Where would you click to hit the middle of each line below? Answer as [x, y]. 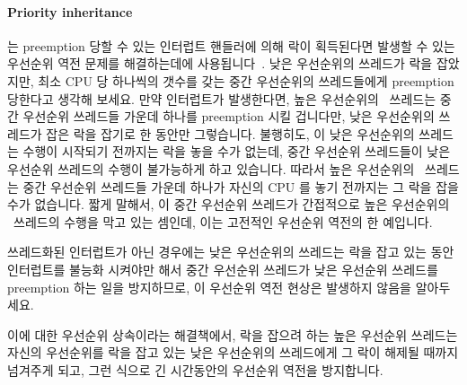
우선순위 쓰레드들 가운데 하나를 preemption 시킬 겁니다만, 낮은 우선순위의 [229, 116]
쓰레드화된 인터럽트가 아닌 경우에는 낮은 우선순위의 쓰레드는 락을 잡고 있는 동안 [231, 252]
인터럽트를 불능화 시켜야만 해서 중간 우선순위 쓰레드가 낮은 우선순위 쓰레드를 [223, 269]
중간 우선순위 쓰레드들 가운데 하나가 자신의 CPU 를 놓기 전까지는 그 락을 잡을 [241, 186]
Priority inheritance [70, 11]
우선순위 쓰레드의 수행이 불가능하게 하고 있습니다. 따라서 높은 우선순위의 [211, 168]
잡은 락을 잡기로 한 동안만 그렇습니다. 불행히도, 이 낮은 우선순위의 [230, 133]
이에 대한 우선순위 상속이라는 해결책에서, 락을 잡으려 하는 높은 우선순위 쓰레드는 [233, 334]
